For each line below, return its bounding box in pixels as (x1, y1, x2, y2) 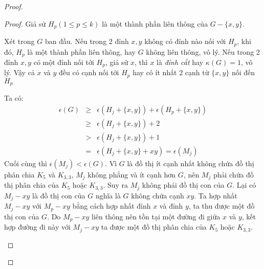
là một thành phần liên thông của (102, 18, 208, 29)
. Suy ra (103, 180, 128, 190)
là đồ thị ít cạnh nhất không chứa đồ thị (127, 158, 254, 169)
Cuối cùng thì (4, 158, 48, 169)
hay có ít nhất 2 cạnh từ (133, 67, 209, 78)
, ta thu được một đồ (188, 200, 255, 211)
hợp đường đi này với (4, 221, 71, 232)
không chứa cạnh (131, 190, 184, 200)
